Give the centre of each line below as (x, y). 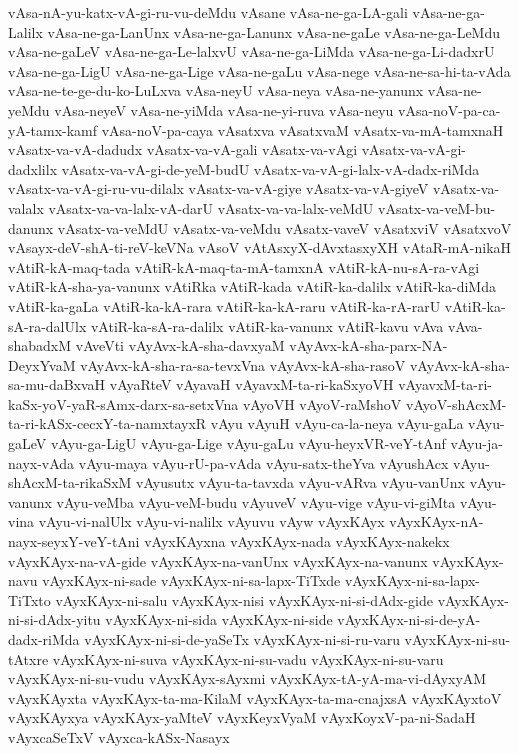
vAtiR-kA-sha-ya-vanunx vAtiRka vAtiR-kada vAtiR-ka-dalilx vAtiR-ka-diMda (252, 286)
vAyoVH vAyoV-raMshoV (322, 403)
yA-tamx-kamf (53, 129)
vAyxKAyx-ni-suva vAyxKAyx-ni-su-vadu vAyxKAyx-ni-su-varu (248, 658)
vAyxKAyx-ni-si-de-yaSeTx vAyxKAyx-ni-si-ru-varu (242, 639)
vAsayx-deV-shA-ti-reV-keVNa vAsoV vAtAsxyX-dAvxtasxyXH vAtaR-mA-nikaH (260, 247)
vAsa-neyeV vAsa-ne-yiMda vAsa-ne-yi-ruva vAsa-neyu (224, 109)
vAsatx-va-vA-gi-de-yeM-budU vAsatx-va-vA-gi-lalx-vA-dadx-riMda (270, 168)
